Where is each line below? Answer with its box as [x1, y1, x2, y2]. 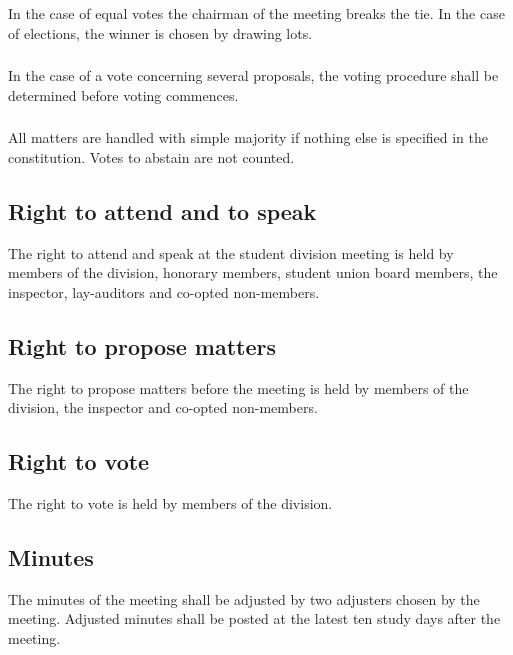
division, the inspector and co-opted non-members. [8, 397, 318, 418]
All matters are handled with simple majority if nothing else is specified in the [8, 127, 489, 148]
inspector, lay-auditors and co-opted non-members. [8, 281, 320, 302]
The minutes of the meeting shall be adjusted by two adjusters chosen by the [8, 588, 480, 609]
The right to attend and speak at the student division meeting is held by [8, 242, 454, 263]
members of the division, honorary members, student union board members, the [8, 262, 498, 283]
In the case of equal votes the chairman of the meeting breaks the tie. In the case [8, 2, 505, 23]
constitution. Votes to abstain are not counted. [8, 146, 295, 167]
